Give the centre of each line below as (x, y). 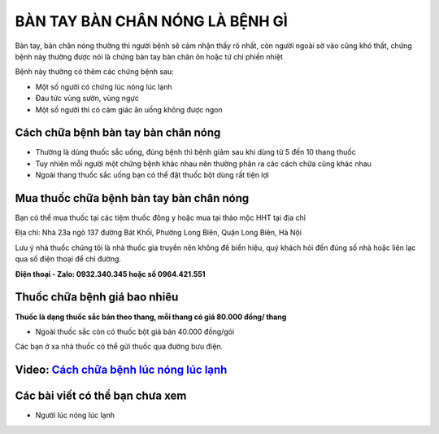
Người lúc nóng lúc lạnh (75, 415)
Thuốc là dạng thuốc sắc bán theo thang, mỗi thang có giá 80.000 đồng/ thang (151, 317)
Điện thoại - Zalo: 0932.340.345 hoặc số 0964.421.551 (110, 274)
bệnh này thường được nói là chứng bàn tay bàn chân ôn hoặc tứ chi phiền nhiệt (149, 56)
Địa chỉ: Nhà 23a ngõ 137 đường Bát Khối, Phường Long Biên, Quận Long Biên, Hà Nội (159, 233)
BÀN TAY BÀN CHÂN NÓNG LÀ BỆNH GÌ (151, 21)
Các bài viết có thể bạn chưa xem (101, 396)
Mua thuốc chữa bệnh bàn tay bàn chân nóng (132, 198)
